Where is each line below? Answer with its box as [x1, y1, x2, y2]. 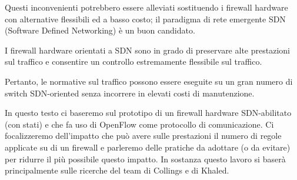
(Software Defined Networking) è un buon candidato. [5, 24, 195, 36]
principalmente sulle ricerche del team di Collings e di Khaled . [5, 164, 229, 176]
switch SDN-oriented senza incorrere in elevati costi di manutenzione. [5, 86, 255, 99]
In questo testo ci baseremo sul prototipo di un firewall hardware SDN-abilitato [5, 106, 292, 119]
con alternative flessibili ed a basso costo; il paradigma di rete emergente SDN [5, 12, 286, 25]
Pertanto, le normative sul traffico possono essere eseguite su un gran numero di [5, 75, 293, 87]
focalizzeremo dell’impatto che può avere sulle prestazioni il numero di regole [5, 129, 282, 142]
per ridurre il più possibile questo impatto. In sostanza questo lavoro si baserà [5, 152, 286, 165]
